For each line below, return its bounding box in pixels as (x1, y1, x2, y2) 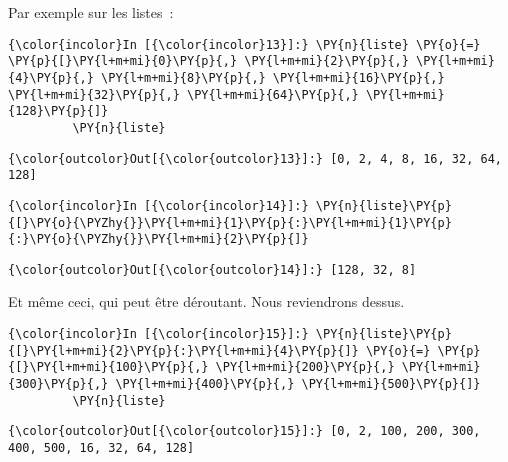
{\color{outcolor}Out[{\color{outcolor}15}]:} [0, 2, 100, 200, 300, (8, 424, 481, 439)
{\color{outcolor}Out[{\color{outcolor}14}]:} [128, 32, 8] (8, 262, 417, 277)
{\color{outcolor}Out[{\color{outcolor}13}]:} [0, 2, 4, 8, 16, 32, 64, (8, 151, 502, 166)
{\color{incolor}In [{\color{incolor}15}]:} (8, 327, 309, 342)
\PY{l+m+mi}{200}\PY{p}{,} (215, 360, 395, 375)
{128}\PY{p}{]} (8, 104, 109, 119)
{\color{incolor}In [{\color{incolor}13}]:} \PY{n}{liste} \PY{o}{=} (8, 37, 481, 52)
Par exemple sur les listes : (8, 2, 174, 22)
